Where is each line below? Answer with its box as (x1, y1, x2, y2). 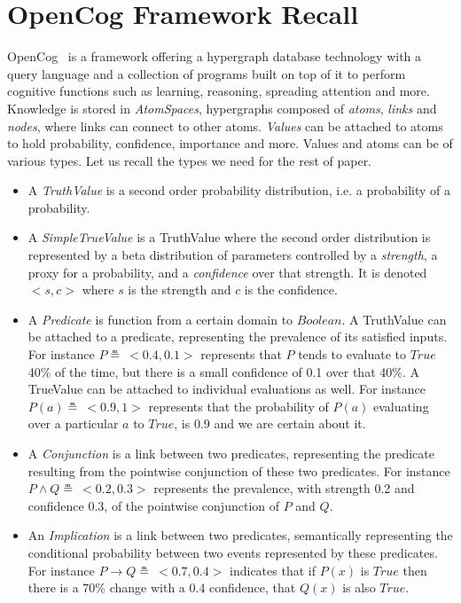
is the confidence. (244, 280, 338, 299)
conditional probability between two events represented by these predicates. (27, 543, 438, 561)
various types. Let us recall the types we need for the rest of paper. (7, 151, 372, 169)
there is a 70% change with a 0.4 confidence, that (27, 578, 296, 597)
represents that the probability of (148, 396, 329, 415)
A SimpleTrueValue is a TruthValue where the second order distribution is (27, 228, 431, 247)
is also (342, 578, 376, 597)
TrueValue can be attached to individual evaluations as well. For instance (27, 380, 426, 398)
